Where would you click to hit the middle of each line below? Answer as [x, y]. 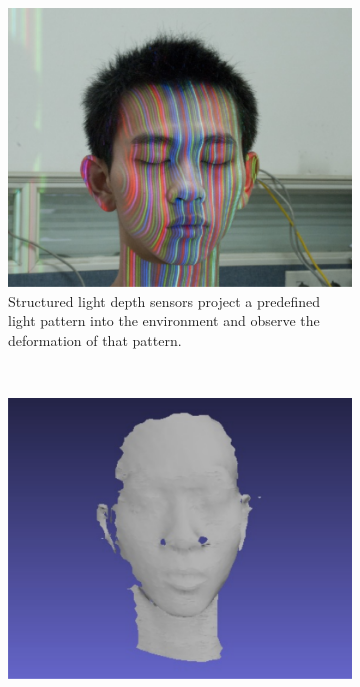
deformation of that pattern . [95, 340]
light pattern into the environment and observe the [164, 320]
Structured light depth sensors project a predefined [164, 300]
